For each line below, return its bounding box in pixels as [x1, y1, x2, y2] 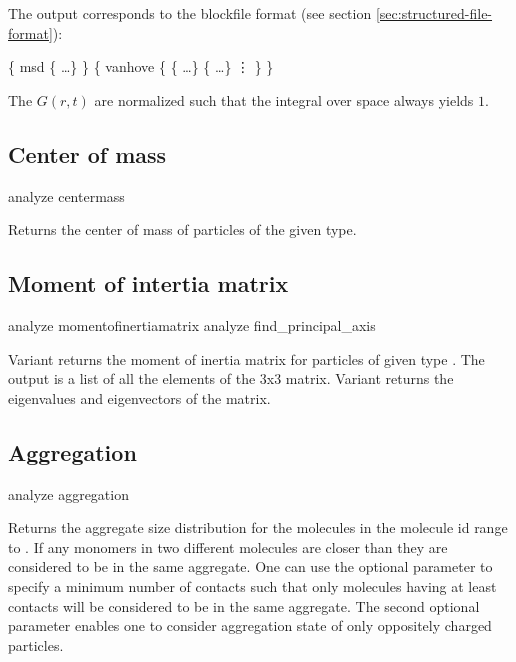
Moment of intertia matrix [8, 268, 289, 299]
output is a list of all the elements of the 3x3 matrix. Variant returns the [8, 368, 454, 389]
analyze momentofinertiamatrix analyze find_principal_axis [8, 314, 376, 335]
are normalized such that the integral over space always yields [94, 89, 474, 110]
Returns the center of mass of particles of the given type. [8, 219, 357, 240]
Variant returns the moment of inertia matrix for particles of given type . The [8, 348, 485, 369]
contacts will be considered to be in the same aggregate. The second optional [8, 595, 480, 616]
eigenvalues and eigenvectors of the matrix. [8, 387, 271, 408]
